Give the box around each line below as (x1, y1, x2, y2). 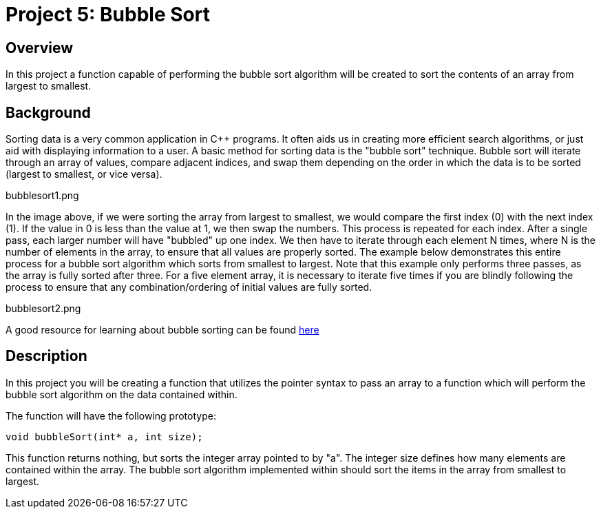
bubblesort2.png (6, 302, 81, 315)
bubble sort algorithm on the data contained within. (6, 388, 238, 400)
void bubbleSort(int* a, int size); (6, 431, 203, 442)
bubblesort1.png (6, 189, 79, 202)
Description (6, 347, 87, 365)
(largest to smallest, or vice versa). (6, 168, 162, 181)
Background (6, 103, 91, 121)
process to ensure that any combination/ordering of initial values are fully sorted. (6, 281, 372, 294)
